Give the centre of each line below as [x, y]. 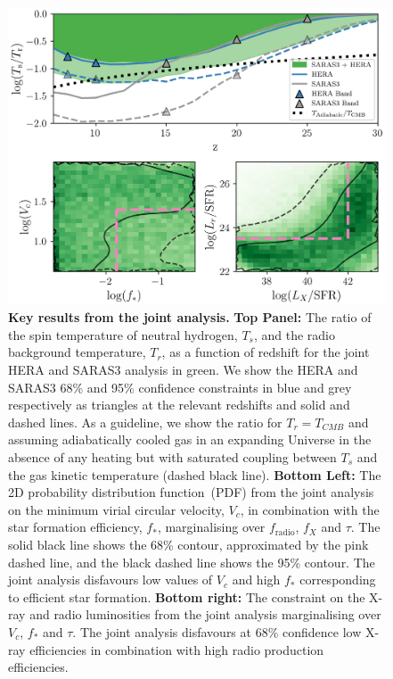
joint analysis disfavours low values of [111, 580]
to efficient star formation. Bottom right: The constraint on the [187, 596]
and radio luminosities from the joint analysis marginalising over [205, 614]
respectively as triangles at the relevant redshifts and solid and [179, 405]
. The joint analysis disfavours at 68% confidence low [217, 631]
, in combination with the [310, 509]
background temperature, [77, 352]
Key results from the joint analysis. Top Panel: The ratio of [190, 317]
